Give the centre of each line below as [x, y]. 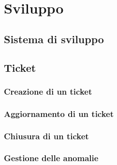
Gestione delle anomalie [51, 158]
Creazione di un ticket [48, 91]
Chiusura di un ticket [46, 136]
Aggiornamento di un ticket [59, 113]
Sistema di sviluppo [54, 39]
